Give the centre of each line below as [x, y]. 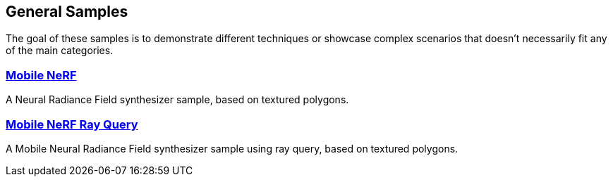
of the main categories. [60, 51]
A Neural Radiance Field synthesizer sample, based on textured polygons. [177, 100]
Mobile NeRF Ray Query [72, 124]
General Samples [67, 12]
